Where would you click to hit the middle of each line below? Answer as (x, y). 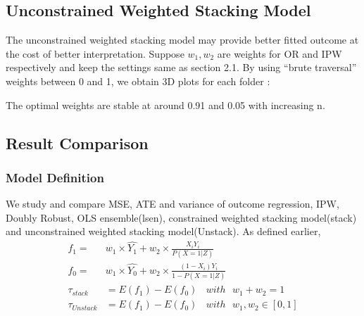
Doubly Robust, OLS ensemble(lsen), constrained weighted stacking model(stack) (181, 217)
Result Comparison (77, 143)
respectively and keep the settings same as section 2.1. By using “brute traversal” (181, 67)
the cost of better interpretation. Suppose (95, 53)
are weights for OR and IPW (280, 53)
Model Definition (55, 177)
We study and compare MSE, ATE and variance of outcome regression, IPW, (172, 204)
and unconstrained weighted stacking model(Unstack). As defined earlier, (163, 231)
